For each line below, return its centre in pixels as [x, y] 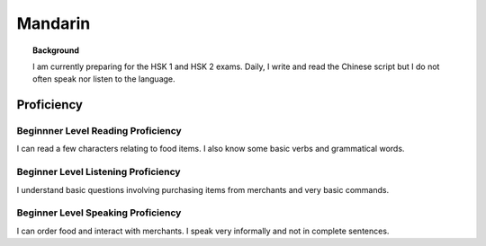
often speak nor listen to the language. [104, 79]
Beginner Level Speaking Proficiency [99, 213]
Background [56, 50]
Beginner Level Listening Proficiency [99, 172]
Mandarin [54, 23]
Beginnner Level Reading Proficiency [99, 131]
